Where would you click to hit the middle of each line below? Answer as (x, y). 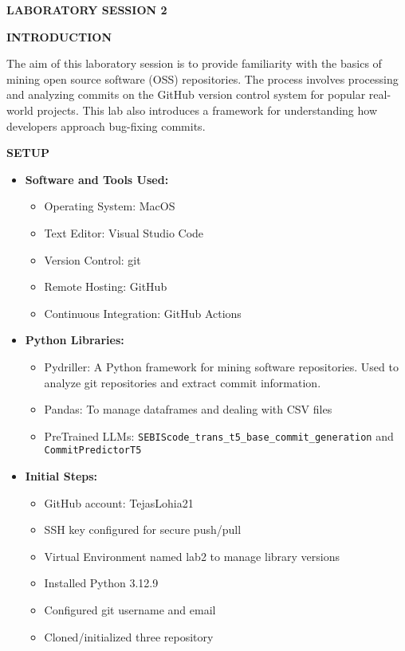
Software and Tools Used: (97, 179)
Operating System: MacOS (110, 206)
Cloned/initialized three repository (129, 636)
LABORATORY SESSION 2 (87, 10)
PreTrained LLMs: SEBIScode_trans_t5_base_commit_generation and (219, 435)
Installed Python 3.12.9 (101, 583)
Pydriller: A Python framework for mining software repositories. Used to (221, 366)
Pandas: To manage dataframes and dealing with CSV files (188, 409)
